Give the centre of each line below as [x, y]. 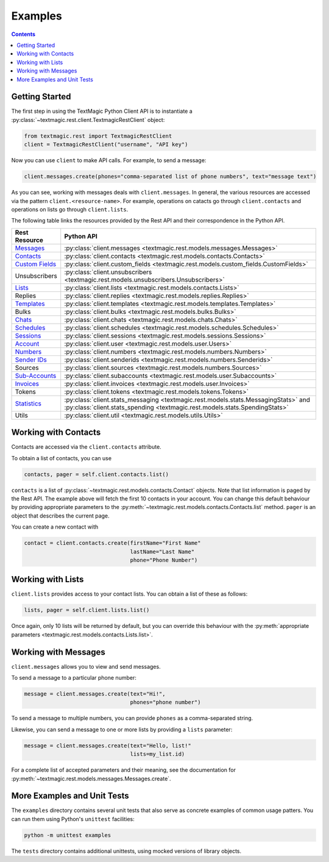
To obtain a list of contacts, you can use [62, 458]
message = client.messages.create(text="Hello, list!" [108, 746]
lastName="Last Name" [162, 551]
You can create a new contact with [55, 527]
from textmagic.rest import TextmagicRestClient [98, 136]
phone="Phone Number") [164, 560]
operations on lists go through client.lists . [70, 209]
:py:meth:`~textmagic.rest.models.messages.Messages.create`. [91, 778]
